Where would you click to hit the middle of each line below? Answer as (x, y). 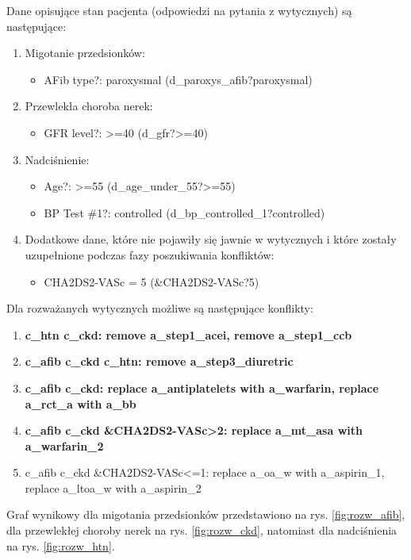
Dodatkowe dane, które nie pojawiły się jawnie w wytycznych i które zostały (211, 239)
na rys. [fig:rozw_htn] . (61, 545)
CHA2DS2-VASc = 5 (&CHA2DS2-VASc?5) (152, 281)
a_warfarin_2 (64, 445)
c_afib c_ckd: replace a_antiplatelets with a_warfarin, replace (202, 387)
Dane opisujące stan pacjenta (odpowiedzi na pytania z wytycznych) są (179, 10)
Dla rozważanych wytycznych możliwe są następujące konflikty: (160, 308)
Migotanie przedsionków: (85, 53)
